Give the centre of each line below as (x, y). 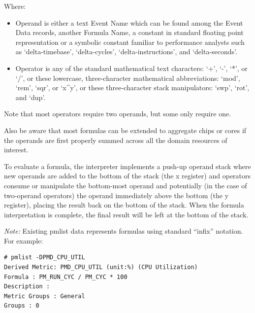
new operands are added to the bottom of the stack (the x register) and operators (127, 176)
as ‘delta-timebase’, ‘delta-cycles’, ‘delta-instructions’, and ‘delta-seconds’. (126, 52)
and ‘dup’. (31, 97)
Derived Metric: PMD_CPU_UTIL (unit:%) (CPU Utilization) (101, 267)
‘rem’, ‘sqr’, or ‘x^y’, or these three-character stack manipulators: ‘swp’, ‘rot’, (132, 87)
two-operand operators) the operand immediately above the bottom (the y (116, 195)
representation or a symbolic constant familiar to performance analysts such (130, 42)
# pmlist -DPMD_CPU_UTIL (45, 258)
